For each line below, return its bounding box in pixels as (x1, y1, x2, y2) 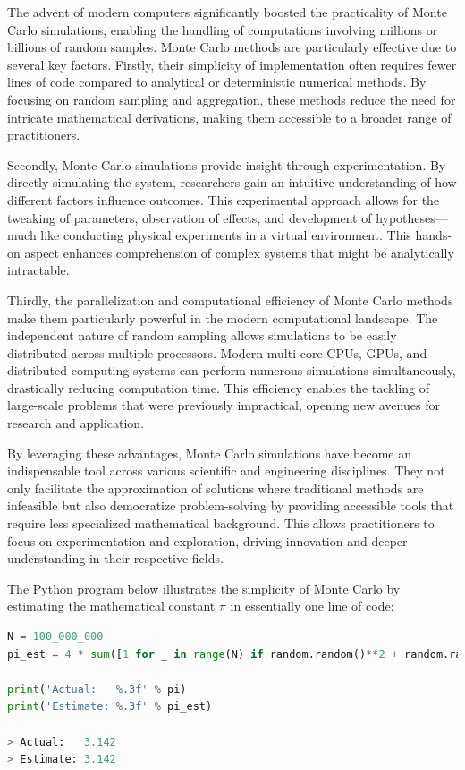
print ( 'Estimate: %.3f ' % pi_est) (7, 700, 213, 714)
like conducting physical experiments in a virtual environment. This (40, 226, 411, 244)
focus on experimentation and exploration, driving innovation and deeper (7, 531, 408, 550)
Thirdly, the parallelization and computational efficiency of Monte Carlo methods (7, 290, 453, 309)
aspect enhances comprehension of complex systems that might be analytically (24, 243, 454, 261)
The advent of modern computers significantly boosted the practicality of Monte (7, 3, 447, 21)
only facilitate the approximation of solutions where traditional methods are (7, 478, 424, 497)
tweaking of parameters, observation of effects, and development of (7, 208, 372, 227)
